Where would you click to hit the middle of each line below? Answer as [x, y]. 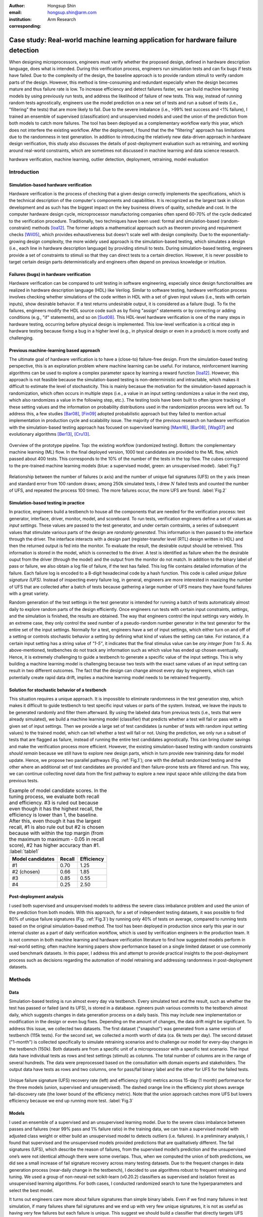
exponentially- [236, 235]
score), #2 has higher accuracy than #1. [55, 846]
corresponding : [25, 26]
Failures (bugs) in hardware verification [50, 274]
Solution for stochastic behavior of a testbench [58, 690]
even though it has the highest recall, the [56, 809]
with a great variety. [29, 593]
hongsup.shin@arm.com [72, 13]
